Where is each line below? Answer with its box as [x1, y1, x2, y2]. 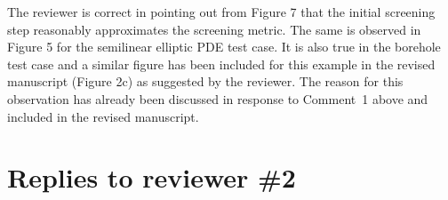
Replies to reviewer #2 [7, 159, 296, 196]
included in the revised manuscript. [7, 107, 199, 125]
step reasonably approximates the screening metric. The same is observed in [7, 20, 421, 38]
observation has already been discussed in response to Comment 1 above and [7, 89, 428, 108]
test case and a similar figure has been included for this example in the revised [7, 54, 436, 73]
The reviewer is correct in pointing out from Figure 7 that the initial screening [7, 3, 436, 20]
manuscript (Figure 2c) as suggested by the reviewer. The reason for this [7, 72, 404, 91]
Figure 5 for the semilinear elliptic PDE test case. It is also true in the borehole [7, 37, 441, 56]
